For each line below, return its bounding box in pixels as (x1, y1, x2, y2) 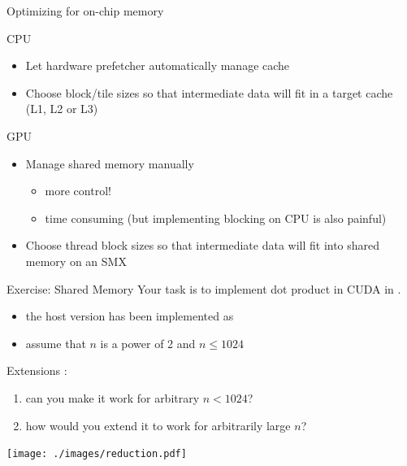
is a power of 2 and (100, 334, 196, 351)
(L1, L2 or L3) (25, 100, 98, 117)
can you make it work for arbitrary (25, 389, 200, 406)
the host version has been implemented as (25, 307, 234, 324)
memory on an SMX (25, 252, 127, 269)
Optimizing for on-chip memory (6, 2, 164, 19)
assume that (25, 334, 86, 351)
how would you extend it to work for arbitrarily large (25, 416, 291, 433)
